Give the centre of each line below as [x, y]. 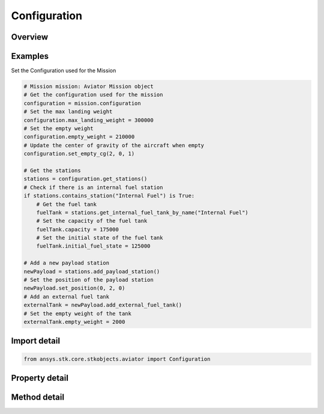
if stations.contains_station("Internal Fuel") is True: [109, 196]
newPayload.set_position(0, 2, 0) [74, 288]
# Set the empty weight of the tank [78, 313]
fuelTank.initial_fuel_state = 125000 [93, 246]
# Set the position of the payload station [89, 280]
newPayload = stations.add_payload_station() [92, 271]
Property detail [40, 378]
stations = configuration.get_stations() [85, 179]
